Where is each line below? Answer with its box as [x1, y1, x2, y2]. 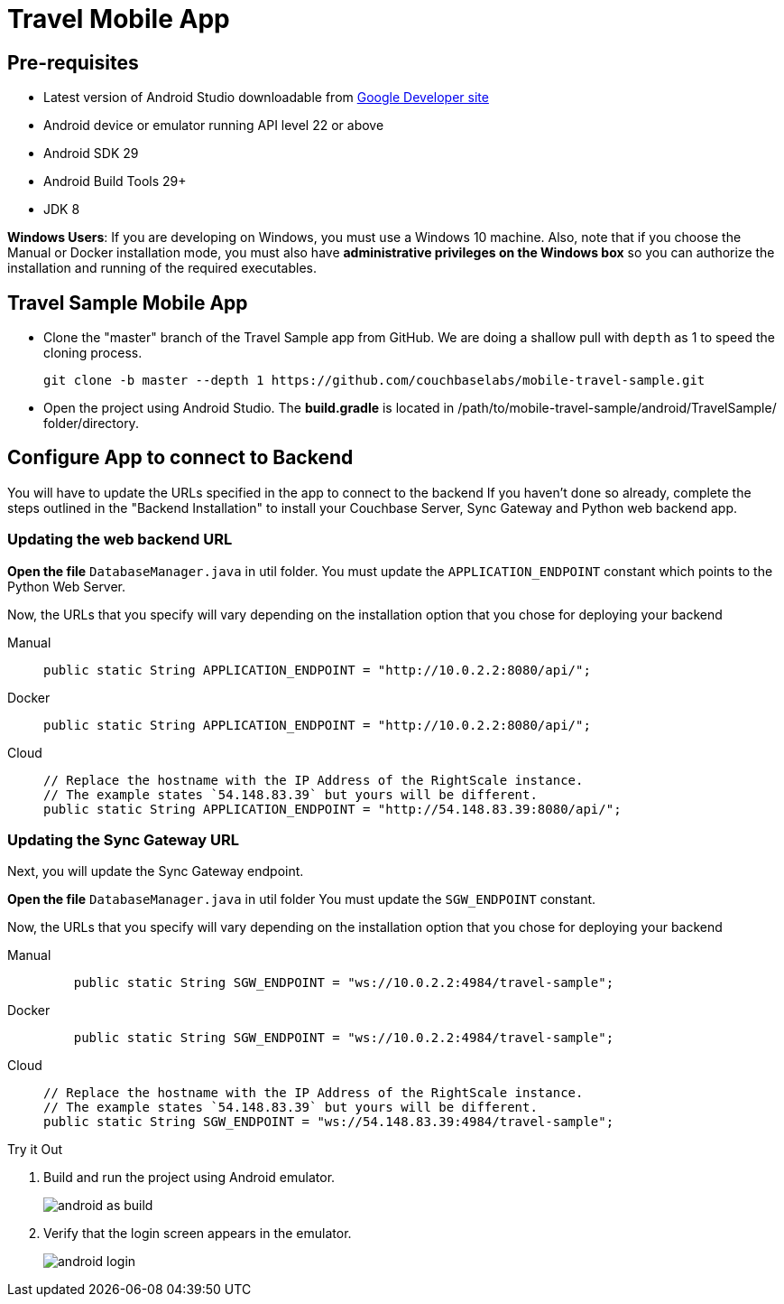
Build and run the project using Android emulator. [43, 1169, 336, 1186]
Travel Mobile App [7, 4, 230, 34]
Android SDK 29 [43, 145, 139, 162]
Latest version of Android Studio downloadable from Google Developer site [43, 89, 489, 106]
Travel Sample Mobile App [7, 291, 248, 314]
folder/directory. [43, 415, 139, 432]
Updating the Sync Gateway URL [7, 830, 239, 849]
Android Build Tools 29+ [43, 173, 187, 190]
